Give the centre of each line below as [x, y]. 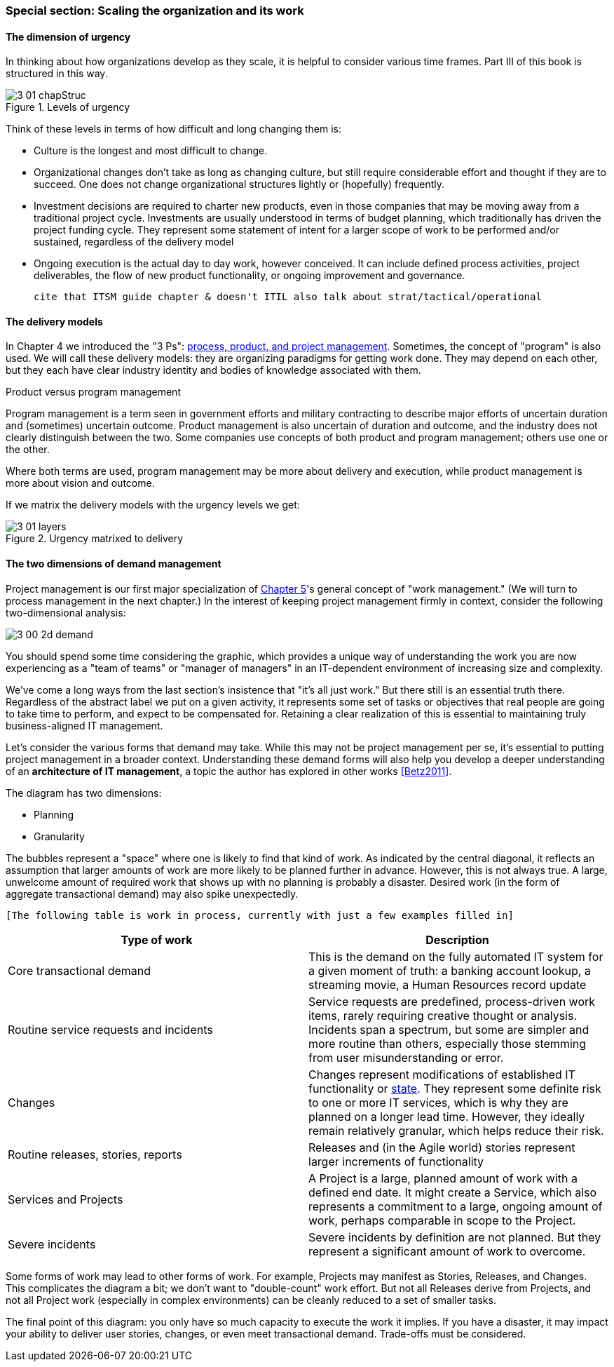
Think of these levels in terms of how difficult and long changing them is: [173, 129]
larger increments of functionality [396, 1161]
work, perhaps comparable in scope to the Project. [442, 1220]
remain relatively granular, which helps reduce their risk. [456, 1130]
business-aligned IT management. [84, 725]
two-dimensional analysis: [66, 612]
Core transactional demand [80, 970]
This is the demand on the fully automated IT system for [456, 956]
